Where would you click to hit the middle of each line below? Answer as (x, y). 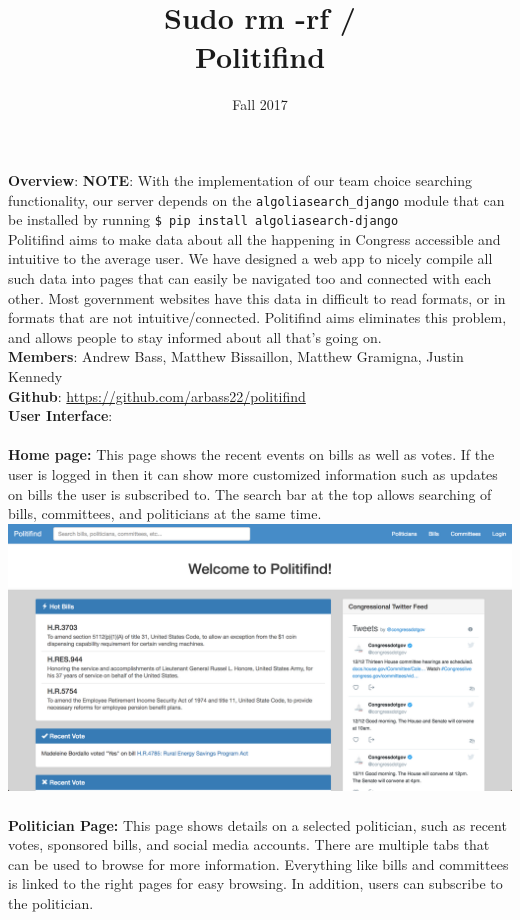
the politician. (51, 903)
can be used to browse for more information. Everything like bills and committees (258, 863)
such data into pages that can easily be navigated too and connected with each (250, 278)
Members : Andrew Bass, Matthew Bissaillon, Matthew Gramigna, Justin (236, 356)
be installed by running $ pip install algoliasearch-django (203, 219)
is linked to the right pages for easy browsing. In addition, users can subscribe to (255, 883)
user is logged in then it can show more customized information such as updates (253, 473)
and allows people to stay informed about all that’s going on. (195, 336)
